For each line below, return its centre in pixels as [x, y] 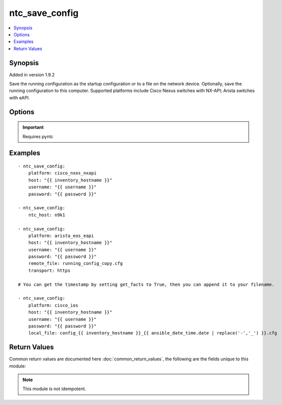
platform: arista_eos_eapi [61, 236]
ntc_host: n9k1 [47, 215]
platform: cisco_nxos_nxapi [62, 173]
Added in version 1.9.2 [32, 75]
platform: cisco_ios [53, 305]
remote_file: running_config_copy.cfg [75, 264]
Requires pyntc [38, 136]
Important [33, 127]
